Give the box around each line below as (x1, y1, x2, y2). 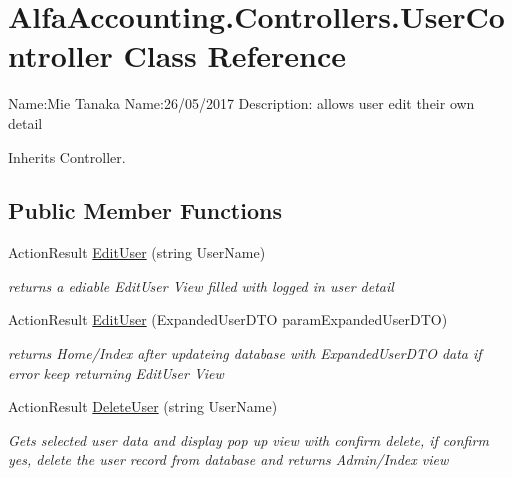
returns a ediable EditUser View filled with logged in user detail (8, 275, 394, 296)
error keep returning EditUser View (8, 362, 224, 383)
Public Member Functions (8, 195, 282, 226)
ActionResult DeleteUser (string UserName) (8, 396, 278, 417)
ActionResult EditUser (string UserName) (8, 242, 266, 263)
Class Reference (123, 35, 346, 76)
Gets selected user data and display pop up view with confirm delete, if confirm (8, 429, 489, 450)
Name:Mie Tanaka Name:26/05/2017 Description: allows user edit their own (8, 93, 475, 114)
